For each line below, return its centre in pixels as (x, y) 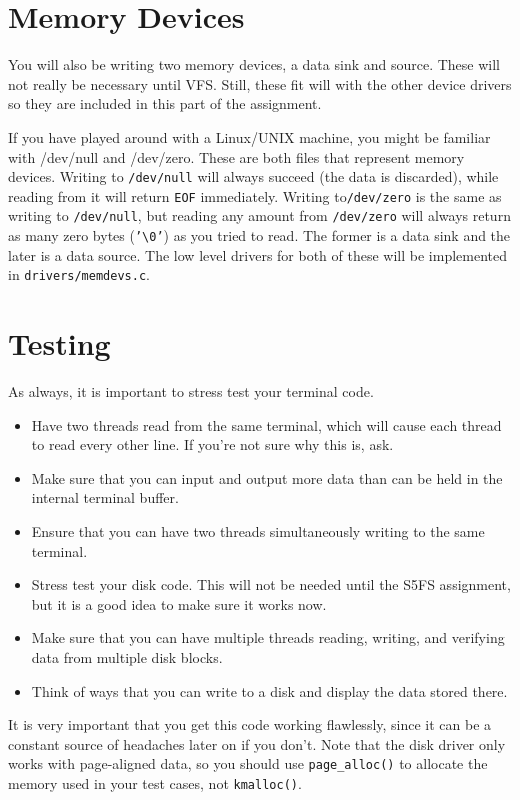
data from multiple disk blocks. (127, 657)
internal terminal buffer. (105, 497)
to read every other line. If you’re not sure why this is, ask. (212, 444)
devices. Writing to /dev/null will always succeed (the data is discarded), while (253, 176)
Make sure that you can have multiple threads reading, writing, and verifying (268, 637)
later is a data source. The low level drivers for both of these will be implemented (258, 254)
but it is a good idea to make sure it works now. (179, 603)
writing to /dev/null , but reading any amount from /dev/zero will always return (259, 215)
